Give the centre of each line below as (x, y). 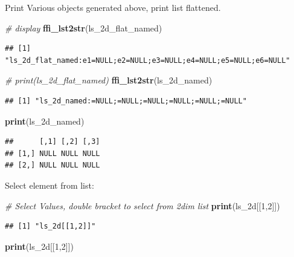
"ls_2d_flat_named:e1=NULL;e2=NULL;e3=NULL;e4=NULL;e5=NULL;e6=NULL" (148, 60)
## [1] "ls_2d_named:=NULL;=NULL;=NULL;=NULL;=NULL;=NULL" (126, 101)
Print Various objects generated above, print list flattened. (113, 7)
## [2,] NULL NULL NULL (53, 165)
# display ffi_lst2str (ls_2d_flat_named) (84, 28)
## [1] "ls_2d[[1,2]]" (50, 226)
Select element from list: (50, 185)
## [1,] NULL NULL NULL (53, 153)
